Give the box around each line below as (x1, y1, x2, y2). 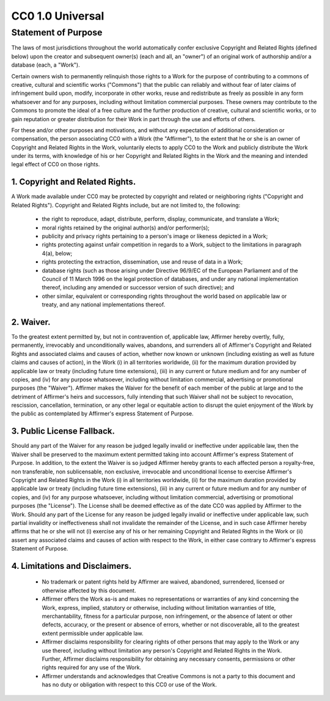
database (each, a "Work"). (11, 61, 80, 69)
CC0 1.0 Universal (11, 9, 105, 23)
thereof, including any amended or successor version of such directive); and (42, 284, 235, 291)
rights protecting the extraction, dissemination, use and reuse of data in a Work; (42, 258, 243, 265)
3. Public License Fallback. (11, 426, 116, 437)
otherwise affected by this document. (42, 587, 136, 594)
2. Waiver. (11, 317, 51, 327)
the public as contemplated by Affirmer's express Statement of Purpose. (11, 410, 194, 417)
